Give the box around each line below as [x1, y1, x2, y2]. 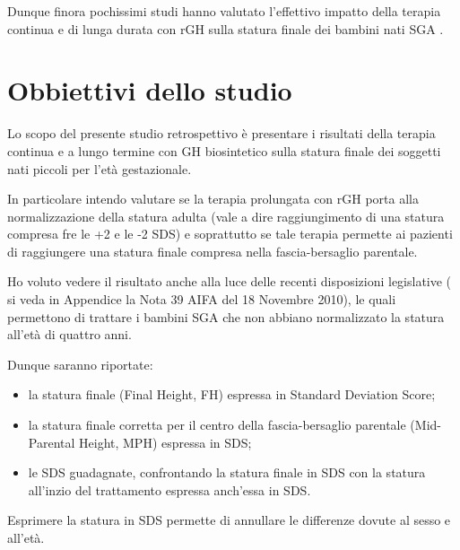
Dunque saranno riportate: [7, 354, 153, 373]
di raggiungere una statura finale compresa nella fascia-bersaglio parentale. [7, 241, 418, 260]
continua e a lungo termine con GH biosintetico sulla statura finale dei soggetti [7, 141, 441, 160]
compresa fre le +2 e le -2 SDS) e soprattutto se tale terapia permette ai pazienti [7, 224, 453, 243]
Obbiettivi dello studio [7, 72, 292, 109]
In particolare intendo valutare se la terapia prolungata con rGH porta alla [7, 189, 419, 208]
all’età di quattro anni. [7, 325, 132, 344]
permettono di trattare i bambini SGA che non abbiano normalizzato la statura [7, 307, 445, 326]
